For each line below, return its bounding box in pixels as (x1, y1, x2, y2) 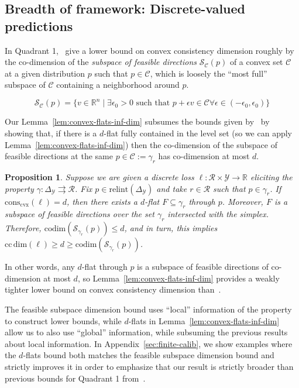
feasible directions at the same (5, 150, 113, 162)
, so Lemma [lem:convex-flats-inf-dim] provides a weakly (77, 272, 280, 284)
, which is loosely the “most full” (150, 67, 267, 79)
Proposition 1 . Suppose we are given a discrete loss (5, 171, 194, 183)
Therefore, (5, 222, 42, 234)
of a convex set (229, 56, 283, 68)
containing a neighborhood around (56, 78, 180, 91)
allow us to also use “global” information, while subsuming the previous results (5, 326, 288, 338)
